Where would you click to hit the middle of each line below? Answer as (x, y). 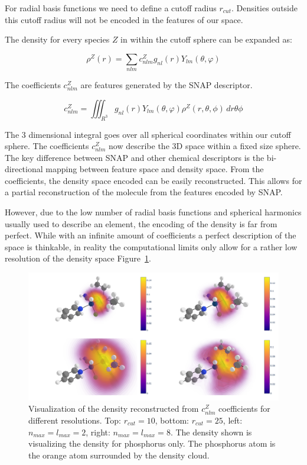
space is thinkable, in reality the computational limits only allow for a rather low (151, 246)
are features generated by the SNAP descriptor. (166, 85)
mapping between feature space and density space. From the (155, 169)
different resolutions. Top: (75, 420)
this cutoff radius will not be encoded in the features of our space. (124, 19)
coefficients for (244, 409)
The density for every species (57, 39)
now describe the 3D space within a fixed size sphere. (205, 146)
